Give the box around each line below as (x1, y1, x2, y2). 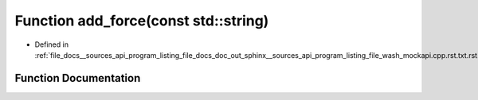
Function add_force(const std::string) (14, 12, 269, 29)
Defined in (34, 40, 69, 49)
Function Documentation (14, 71, 141, 85)
